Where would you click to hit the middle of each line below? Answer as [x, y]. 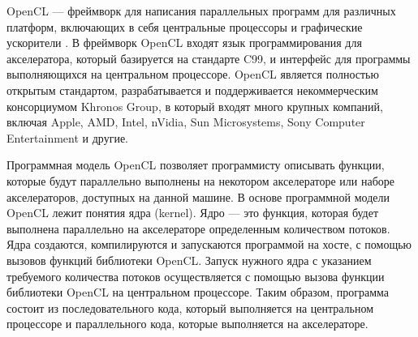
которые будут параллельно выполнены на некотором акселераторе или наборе [201, 180]
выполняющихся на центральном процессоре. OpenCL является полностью [193, 74]
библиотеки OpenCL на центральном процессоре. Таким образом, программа [198, 292]
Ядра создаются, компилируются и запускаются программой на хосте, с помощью [209, 244]
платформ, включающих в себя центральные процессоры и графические [185, 26]
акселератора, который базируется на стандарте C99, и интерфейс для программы [209, 58]
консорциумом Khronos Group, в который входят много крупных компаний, [195, 106]
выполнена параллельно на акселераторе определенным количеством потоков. [198, 228]
